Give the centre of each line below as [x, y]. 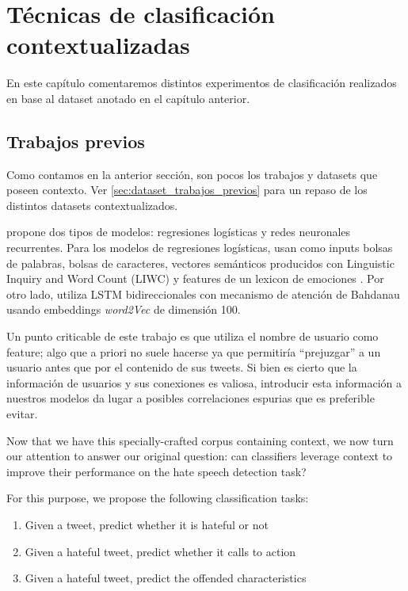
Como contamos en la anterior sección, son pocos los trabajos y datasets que [192, 174]
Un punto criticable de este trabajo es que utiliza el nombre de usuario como [193, 336]
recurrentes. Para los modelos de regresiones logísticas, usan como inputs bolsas [200, 248]
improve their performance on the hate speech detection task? [156, 471]
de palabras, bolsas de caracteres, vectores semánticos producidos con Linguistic [200, 263]
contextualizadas [98, 45]
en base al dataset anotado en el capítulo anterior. [128, 98]
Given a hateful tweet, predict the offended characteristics [166, 578]
